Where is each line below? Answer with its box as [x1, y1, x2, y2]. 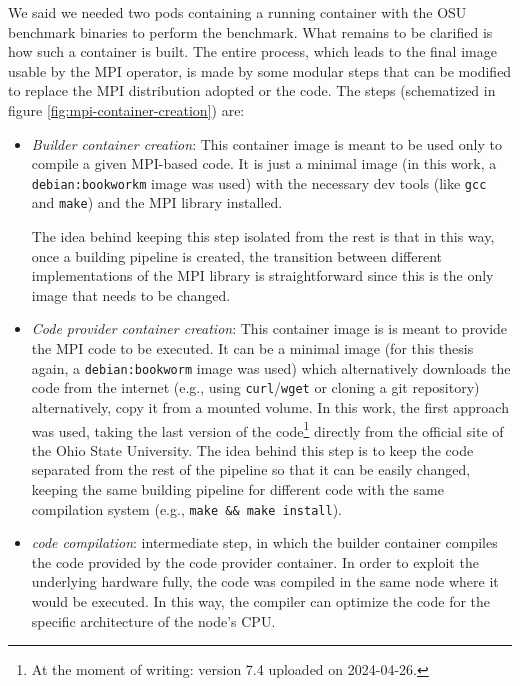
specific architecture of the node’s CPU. [31, 610, 276, 631]
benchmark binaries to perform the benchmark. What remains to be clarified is [8, 21, 493, 42]
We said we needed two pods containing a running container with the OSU [8, 2, 467, 22]
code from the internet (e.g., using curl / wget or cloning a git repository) [31, 377, 480, 398]
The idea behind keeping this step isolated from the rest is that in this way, [31, 226, 495, 247]
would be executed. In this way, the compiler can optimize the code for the [31, 591, 491, 611]
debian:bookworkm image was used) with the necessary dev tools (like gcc [31, 172, 487, 193]
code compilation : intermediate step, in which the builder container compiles [31, 532, 498, 553]
